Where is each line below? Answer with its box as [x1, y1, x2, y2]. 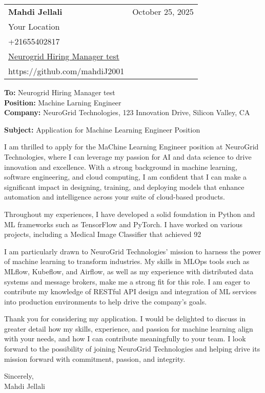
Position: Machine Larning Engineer [4, 97, 121, 107]
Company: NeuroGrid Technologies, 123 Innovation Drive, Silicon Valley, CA [4, 107, 250, 118]
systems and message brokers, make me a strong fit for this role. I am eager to [4, 276, 250, 287]
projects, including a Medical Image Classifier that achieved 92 [4, 229, 201, 239]
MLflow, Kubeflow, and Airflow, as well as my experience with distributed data [4, 266, 254, 276]
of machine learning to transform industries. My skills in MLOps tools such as [4, 256, 250, 267]
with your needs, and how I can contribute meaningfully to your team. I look [4, 333, 246, 344]
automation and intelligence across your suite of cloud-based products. [4, 191, 226, 202]
